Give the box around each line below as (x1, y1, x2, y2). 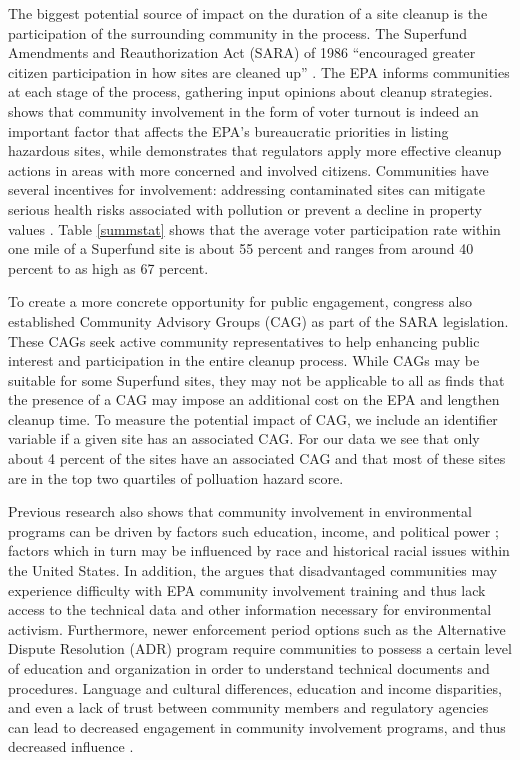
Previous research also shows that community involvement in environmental (8, 501, 472, 522)
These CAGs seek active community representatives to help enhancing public (8, 330, 480, 351)
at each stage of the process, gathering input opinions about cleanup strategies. (8, 81, 493, 102)
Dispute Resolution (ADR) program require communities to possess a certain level (8, 638, 512, 659)
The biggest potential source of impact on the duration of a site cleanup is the (8, 3, 488, 23)
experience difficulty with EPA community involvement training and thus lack (8, 579, 486, 600)
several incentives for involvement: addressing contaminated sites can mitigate (8, 179, 485, 200)
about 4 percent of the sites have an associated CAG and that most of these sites (8, 448, 506, 469)
